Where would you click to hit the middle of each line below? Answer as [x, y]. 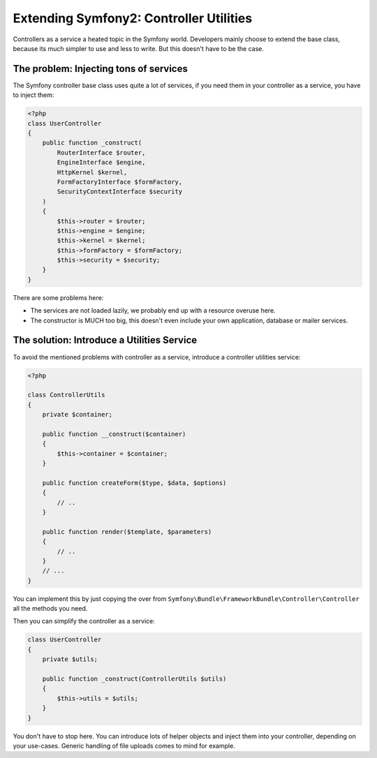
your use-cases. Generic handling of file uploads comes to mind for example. [124, 745]
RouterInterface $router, [101, 153]
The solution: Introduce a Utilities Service [105, 340]
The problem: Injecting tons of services [100, 69]
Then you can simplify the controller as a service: [84, 621]
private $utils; [70, 659]
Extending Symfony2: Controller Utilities [133, 18]
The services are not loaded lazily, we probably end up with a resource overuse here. [153, 311]
